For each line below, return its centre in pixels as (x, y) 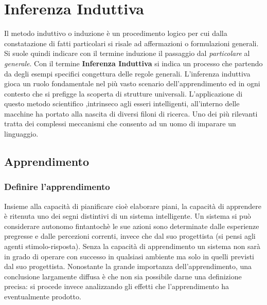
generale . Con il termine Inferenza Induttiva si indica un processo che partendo (133, 63)
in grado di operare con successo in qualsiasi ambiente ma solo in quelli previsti (129, 256)
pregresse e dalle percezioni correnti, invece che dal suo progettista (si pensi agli (130, 236)
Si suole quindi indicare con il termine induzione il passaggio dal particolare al (127, 53)
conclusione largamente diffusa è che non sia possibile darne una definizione (123, 276)
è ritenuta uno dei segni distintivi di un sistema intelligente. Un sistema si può (128, 216)
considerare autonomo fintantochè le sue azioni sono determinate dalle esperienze (132, 226)
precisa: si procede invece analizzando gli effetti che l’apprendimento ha (117, 286)
